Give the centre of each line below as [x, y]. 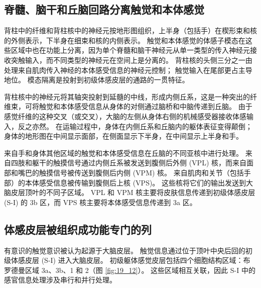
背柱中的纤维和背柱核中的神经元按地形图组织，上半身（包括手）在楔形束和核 [130, 30]
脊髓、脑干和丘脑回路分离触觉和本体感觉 [104, 9]
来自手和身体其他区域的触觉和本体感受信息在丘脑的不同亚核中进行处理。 [123, 153]
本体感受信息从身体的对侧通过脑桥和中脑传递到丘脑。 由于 [156, 106]
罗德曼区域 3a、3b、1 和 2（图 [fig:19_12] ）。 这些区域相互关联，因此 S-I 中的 [130, 270]
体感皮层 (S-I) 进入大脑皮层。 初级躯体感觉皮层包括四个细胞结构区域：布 [130, 260]
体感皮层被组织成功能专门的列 [78, 229]
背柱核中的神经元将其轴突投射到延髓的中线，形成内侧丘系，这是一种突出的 [127, 96]
